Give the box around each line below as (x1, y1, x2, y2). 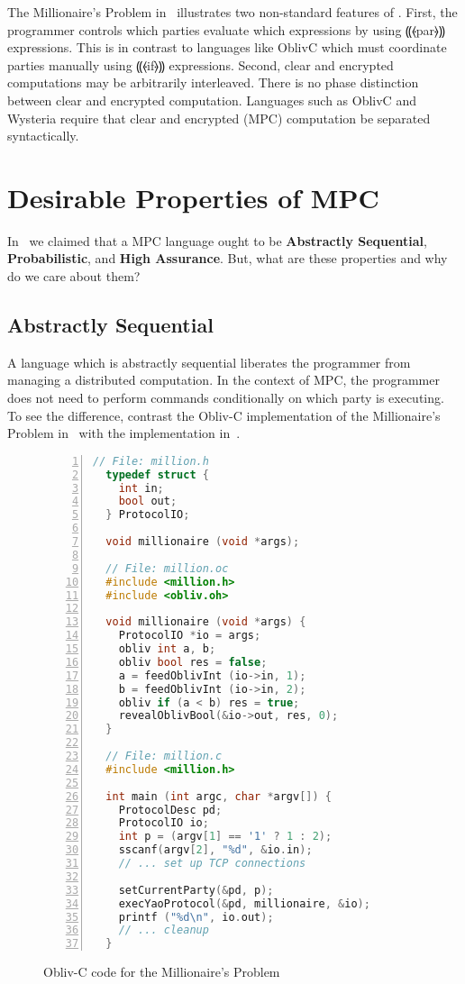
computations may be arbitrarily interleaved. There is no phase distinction (7, 73, 419, 92)
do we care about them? (7, 267, 141, 286)
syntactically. (7, 126, 79, 145)
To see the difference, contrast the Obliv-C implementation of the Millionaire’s (7, 405, 441, 424)
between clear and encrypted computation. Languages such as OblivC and (7, 90, 416, 109)
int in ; (118, 481, 164, 495)
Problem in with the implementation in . (7, 424, 241, 442)
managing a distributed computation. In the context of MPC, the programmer (7, 370, 440, 389)
